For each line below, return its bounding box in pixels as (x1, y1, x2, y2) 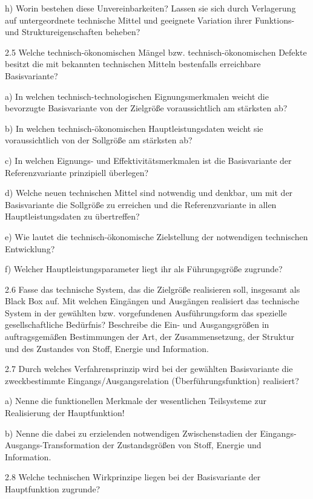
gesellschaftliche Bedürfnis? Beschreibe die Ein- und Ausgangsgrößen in (5, 318, 269, 331)
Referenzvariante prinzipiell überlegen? (5, 166, 149, 178)
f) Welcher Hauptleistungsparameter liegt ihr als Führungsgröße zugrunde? (5, 263, 283, 275)
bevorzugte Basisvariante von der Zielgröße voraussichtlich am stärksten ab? (5, 102, 288, 114)
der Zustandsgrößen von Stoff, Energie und (102, 439, 262, 451)
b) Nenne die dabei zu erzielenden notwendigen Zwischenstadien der (5, 426, 257, 439)
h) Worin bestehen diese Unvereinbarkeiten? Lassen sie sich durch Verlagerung (5, 2, 296, 14)
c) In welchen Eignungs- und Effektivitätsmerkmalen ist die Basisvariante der (5, 154, 292, 166)
